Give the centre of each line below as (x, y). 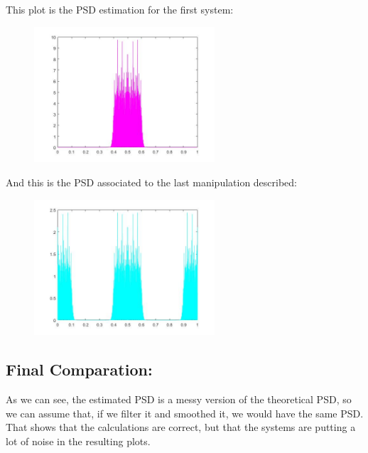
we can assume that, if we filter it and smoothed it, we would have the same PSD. (185, 413)
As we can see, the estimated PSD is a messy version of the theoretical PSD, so (179, 399)
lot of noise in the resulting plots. (78, 441)
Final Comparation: (79, 369)
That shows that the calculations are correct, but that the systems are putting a (181, 427)
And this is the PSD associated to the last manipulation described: (152, 182)
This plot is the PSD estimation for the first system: (120, 9)
